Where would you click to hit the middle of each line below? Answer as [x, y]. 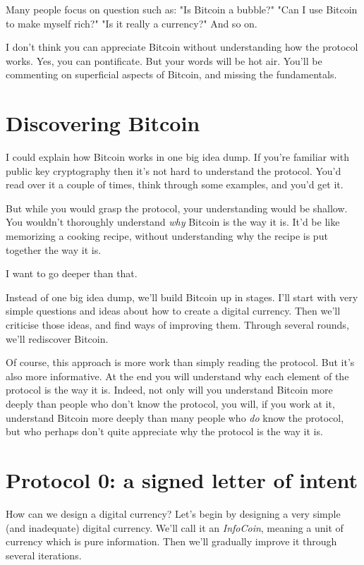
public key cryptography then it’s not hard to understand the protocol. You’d [174, 170]
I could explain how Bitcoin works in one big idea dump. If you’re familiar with [177, 157]
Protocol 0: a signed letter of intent [182, 479]
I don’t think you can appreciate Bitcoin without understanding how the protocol [182, 47]
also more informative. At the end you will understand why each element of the [177, 376]
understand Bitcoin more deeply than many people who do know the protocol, [175, 417]
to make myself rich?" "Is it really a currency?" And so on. [132, 23]
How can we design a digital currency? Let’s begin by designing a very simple [173, 513]
